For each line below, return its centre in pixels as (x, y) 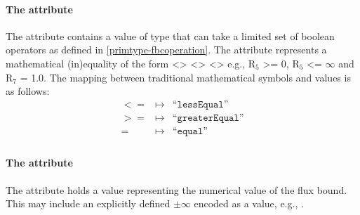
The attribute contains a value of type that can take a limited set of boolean (170, 35)
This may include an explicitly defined (88, 203)
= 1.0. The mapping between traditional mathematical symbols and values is (185, 77)
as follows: (28, 91)
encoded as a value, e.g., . (249, 203)
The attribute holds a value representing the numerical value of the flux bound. (176, 189)
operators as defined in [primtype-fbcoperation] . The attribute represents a (166, 50)
